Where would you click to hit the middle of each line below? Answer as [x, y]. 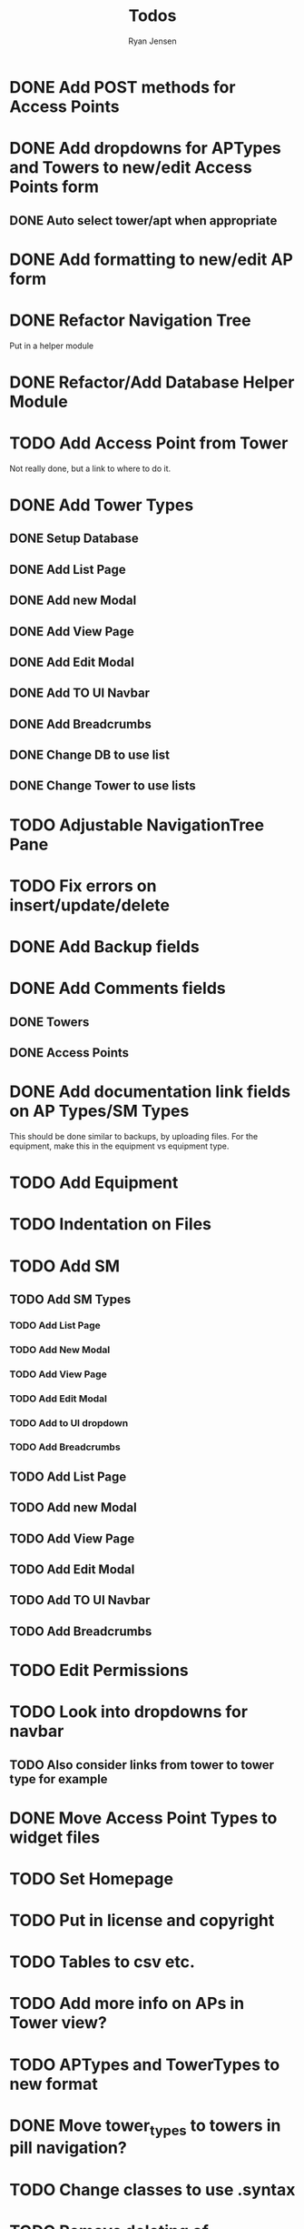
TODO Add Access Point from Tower [149, 443]
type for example [59, 1779]
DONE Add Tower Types [102, 505]
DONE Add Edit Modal [72, 662]
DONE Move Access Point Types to [143, 1817]
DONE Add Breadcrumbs [80, 724]
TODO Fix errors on [83, 885]
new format [54, 2084]
